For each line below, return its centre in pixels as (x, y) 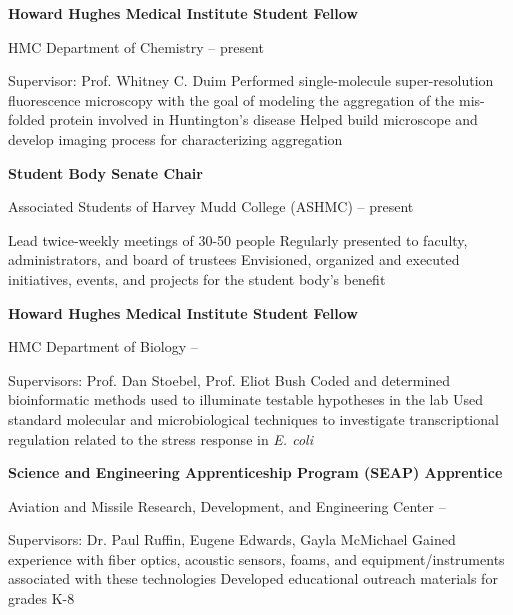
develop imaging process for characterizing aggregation (175, 138)
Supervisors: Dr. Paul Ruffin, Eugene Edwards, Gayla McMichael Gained (232, 539)
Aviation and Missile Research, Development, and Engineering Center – (227, 505)
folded (26, 119)
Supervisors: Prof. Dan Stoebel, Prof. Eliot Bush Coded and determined (229, 379)
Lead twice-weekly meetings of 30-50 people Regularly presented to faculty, (238, 239)
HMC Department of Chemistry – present (136, 46)
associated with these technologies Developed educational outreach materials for (253, 578)
